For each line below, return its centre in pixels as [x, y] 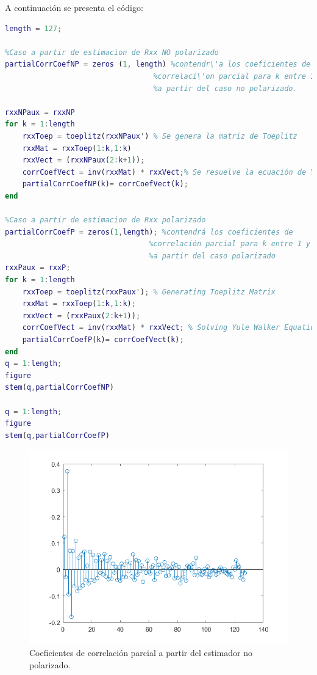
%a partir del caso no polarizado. [225, 88]
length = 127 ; [34, 28]
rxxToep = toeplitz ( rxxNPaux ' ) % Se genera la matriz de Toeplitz [160, 136]
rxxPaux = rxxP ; [38, 268]
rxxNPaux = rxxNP [40, 112]
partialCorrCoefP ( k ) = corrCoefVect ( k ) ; [103, 340]
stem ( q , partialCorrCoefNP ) [60, 388]
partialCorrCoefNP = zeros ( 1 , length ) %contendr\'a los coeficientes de [158, 64]
